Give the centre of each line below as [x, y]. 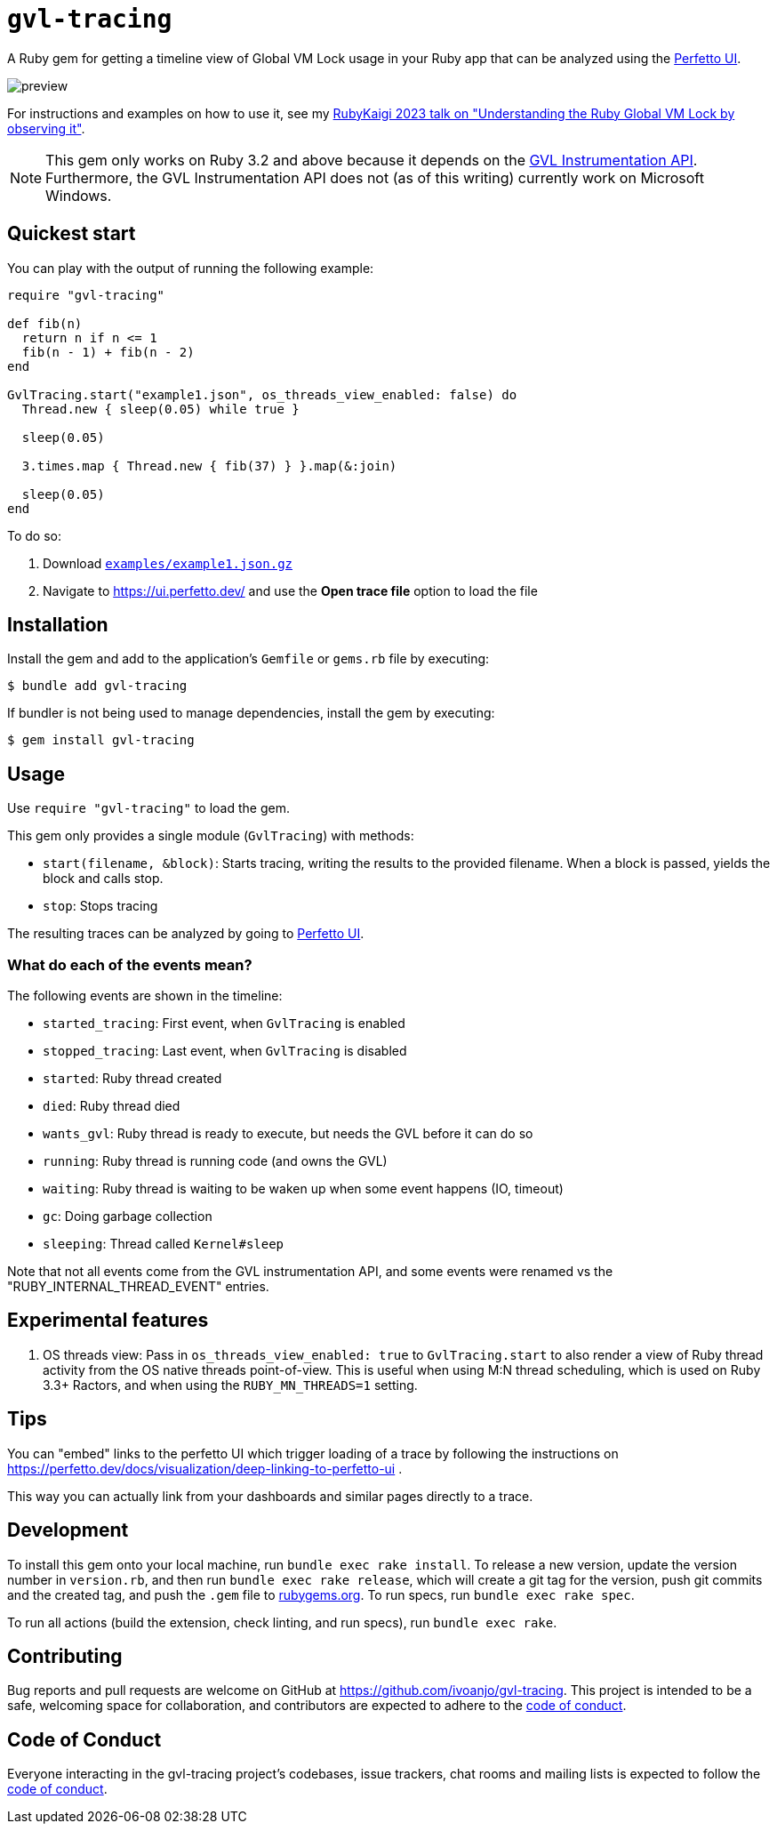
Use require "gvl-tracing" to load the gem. [148, 808]
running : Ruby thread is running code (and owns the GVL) [215, 1161]
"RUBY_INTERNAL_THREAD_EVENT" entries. [138, 1287]
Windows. [79, 195]
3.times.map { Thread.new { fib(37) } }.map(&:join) [209, 466]
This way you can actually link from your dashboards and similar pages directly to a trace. [270, 1496]
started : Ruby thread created [132, 1079]
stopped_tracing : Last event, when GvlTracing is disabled [225, 1051]
